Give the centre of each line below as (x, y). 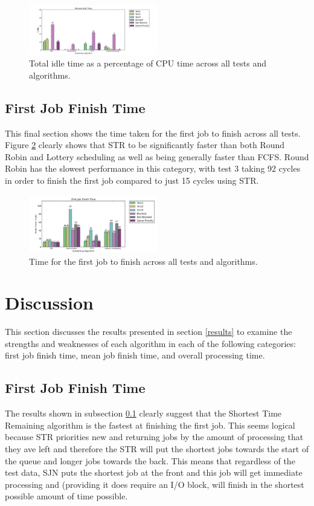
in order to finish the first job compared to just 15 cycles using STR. (132, 180)
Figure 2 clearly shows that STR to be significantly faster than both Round (145, 145)
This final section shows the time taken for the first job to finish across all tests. (153, 133)
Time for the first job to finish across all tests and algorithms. (143, 261)
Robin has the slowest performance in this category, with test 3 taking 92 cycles (153, 168)
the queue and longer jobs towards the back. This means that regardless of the (150, 460)
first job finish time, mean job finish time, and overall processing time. (135, 355)
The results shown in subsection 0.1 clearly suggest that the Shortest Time (143, 413)
